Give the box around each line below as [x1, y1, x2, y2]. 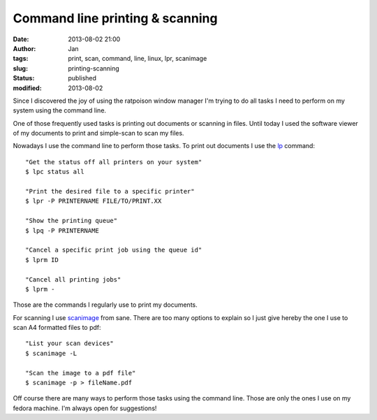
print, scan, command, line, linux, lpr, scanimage [68, 55, 207, 63]
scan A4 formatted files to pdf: [13, 324, 101, 332]
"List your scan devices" [25, 340, 114, 347]
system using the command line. [13, 106, 107, 115]
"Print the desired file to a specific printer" [25, 187, 195, 196]
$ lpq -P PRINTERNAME [25, 226, 99, 234]
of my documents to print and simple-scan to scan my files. [13, 129, 184, 138]
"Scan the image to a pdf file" [25, 369, 136, 377]
